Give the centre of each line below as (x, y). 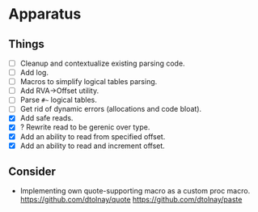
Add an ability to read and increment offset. (93, 146)
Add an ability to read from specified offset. (93, 136)
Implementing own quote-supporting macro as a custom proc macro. (135, 191)
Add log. (34, 73)
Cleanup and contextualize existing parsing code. (102, 63)
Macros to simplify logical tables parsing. (89, 82)
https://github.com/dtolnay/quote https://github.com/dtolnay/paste (131, 200)
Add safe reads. (47, 118)
